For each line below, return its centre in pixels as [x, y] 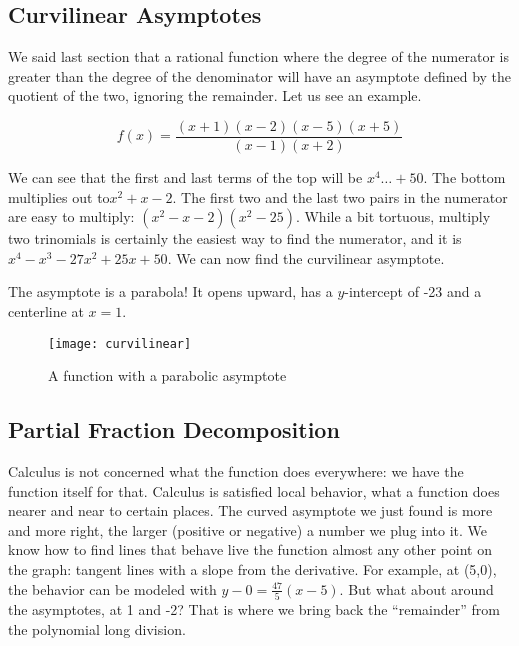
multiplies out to [59, 196]
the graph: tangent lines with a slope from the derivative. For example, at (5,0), [252, 569]
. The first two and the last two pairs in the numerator [340, 196]
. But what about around [416, 588]
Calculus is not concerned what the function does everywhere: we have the [236, 471]
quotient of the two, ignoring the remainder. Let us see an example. [215, 95]
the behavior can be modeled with [112, 588]
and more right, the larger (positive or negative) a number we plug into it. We [248, 529]
